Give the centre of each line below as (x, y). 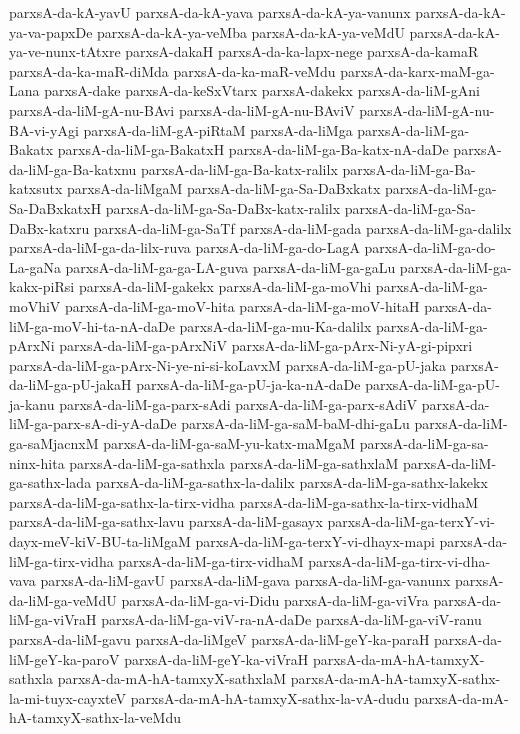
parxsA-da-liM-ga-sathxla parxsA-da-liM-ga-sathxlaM (234, 462)
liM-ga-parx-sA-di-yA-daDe (93, 423)
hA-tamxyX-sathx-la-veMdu (95, 717)
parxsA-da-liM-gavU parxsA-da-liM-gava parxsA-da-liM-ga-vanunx (245, 580)
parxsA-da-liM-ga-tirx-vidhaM (211, 560)
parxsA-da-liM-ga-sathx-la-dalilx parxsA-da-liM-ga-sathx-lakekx (291, 482)
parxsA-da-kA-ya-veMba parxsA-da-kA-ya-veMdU (251, 31)
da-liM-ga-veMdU (63, 599)
